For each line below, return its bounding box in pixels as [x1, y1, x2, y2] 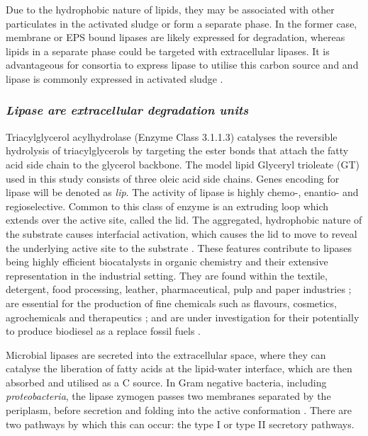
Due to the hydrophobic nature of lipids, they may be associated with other [6, 2, 335, 16]
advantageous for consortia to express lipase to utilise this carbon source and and [6, 57, 359, 72]
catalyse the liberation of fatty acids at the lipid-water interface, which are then [6, 361, 352, 376]
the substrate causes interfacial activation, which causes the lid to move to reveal [6, 226, 357, 241]
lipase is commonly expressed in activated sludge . [6, 71, 223, 86]
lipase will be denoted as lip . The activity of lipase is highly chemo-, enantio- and [6, 185, 359, 200]
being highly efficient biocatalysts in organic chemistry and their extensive [6, 254, 328, 269]
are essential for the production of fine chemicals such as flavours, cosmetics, [6, 295, 337, 310]
